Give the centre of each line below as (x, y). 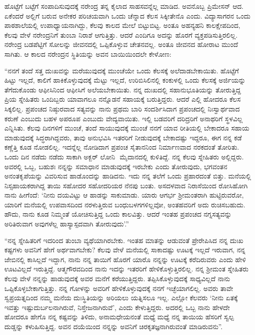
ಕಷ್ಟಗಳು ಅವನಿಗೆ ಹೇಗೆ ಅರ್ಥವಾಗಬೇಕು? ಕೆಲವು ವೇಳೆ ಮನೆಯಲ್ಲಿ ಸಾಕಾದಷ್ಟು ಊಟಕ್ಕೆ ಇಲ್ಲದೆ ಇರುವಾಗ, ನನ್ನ (125, 250)
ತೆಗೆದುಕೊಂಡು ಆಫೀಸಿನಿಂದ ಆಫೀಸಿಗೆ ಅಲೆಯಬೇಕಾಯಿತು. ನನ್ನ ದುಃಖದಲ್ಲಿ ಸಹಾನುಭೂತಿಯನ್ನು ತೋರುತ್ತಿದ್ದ (123, 89)
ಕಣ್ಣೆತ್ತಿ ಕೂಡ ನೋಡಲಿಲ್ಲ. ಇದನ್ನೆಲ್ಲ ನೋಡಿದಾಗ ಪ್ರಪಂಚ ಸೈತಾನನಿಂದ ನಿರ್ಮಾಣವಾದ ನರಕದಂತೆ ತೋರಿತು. (122, 147)
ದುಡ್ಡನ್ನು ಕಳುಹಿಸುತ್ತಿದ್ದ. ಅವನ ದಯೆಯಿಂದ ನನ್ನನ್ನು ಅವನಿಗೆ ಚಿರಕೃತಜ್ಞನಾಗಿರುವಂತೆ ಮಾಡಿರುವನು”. (114, 326)
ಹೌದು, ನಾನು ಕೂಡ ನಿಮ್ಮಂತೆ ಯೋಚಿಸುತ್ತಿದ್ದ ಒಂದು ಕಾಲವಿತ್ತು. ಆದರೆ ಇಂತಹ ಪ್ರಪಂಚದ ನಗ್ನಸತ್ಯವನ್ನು (118, 214)
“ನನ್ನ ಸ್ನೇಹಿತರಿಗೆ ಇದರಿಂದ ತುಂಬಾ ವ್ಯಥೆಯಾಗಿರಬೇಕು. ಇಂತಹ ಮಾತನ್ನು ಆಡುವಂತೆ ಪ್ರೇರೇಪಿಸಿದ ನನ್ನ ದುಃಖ (124, 240)
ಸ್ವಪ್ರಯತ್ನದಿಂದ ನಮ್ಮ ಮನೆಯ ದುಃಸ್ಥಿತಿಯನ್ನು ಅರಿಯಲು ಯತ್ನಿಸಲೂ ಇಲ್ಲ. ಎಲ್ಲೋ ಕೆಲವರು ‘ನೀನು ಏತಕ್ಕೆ (121, 298)
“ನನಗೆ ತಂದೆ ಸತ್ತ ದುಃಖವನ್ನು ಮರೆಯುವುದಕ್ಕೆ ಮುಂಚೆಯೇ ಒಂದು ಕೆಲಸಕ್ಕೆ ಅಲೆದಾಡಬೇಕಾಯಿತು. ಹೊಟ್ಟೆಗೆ (122, 70)
